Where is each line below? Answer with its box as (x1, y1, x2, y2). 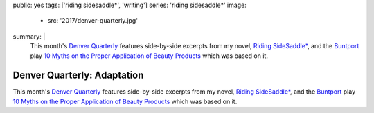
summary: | (12, 32, 46, 41)
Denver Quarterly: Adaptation (12, 70, 144, 81)
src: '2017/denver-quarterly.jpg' (47, 17, 139, 25)
